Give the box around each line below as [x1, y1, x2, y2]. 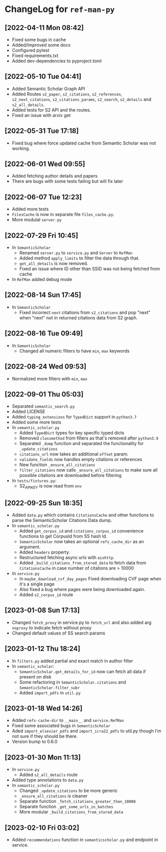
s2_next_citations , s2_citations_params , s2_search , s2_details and [11, 96, 152, 102]
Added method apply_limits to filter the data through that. [19, 255, 140, 261]
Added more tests [11, 206, 49, 212]
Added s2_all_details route [19, 771, 78, 778]
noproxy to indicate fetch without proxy [11, 624, 92, 630]
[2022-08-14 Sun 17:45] [4, 291, 82, 299]
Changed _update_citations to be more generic [19, 787, 118, 793]
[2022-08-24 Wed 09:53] [4, 362, 87, 371]
